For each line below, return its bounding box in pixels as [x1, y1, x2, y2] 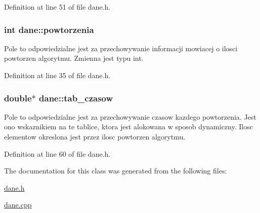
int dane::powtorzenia [4, 23, 94, 35]
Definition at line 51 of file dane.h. [4, 2, 111, 12]
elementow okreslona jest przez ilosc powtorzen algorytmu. [4, 131, 186, 141]
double [4, 91, 32, 104]
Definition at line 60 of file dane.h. [4, 148, 111, 159]
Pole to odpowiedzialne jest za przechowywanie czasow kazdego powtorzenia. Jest [4, 111, 256, 122]
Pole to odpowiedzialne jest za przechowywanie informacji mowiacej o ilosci [4, 43, 238, 53]
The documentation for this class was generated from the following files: [4, 165, 227, 176]
